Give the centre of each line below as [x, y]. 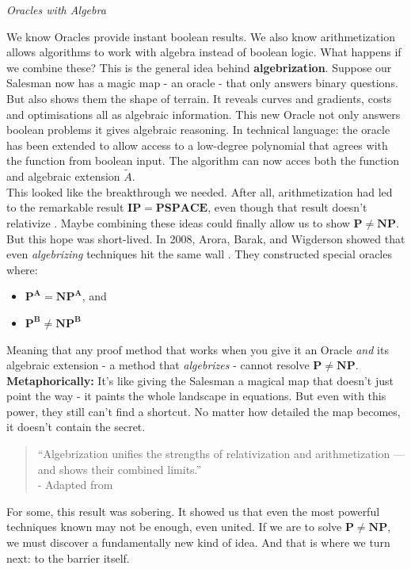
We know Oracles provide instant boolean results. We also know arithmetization [201, 36]
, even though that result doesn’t [287, 207]
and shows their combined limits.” [120, 469]
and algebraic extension [63, 176]
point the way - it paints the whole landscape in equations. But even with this [196, 396]
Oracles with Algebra [56, 10]
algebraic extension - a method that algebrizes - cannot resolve [158, 365]
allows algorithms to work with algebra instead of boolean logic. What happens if [204, 52]
